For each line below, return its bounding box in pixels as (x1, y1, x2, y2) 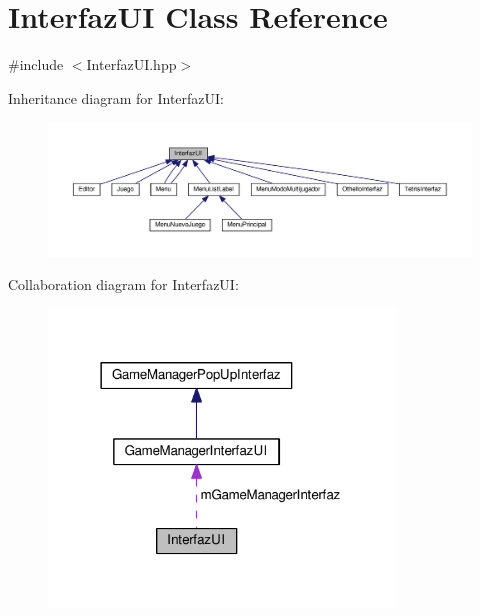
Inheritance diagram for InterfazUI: (8, 87, 225, 108)
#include (8, 54, 64, 75)
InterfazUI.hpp (86, 54, 177, 75)
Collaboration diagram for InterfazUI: (8, 274, 239, 295)
